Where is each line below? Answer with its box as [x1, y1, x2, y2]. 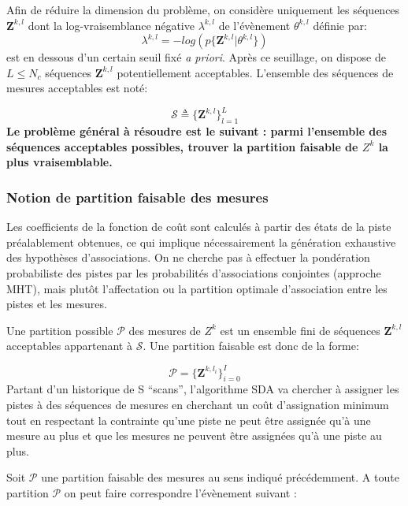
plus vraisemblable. [6, 154, 113, 170]
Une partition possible [6, 322, 113, 338]
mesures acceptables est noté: [6, 80, 148, 96]
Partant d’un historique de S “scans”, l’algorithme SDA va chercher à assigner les [6, 381, 399, 397]
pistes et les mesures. [6, 296, 107, 312]
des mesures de [128, 322, 201, 338]
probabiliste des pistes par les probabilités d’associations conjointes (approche [6, 265, 381, 281]
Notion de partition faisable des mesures [6, 187, 269, 206]
